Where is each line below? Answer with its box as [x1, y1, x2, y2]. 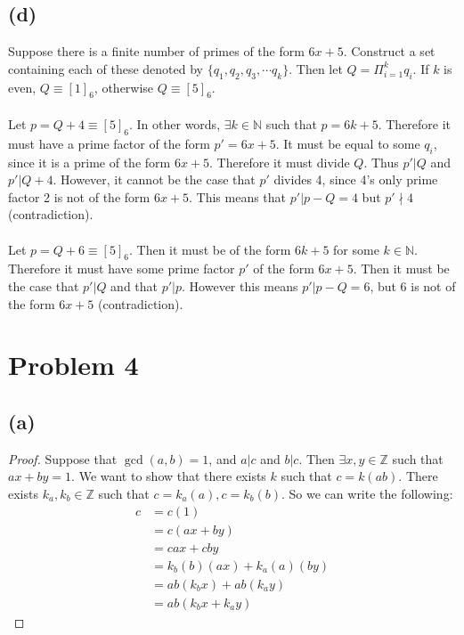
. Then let [289, 59, 343, 77]
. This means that [189, 187, 287, 206]
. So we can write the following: [281, 484, 453, 502]
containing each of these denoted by [8, 59, 204, 77]
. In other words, [128, 114, 221, 133]
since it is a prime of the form [8, 152, 171, 171]
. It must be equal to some [275, 134, 420, 152]
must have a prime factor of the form [8, 134, 210, 152]
